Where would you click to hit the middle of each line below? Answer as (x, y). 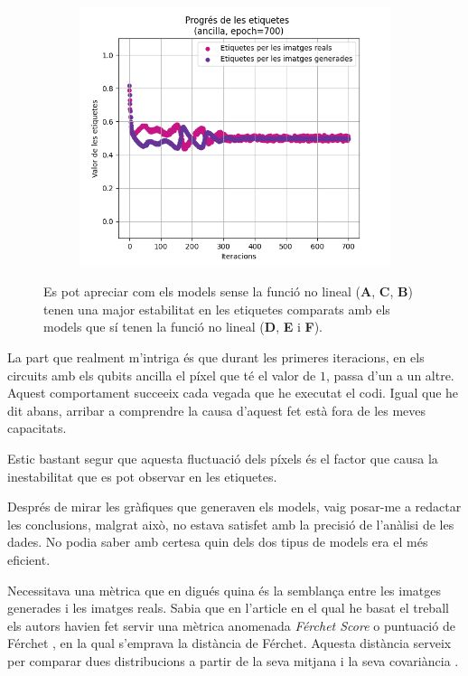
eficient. (29, 559)
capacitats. (37, 428)
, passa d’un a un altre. (390, 375)
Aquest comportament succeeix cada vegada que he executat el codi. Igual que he (233, 393)
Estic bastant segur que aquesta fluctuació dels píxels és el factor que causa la (223, 458)
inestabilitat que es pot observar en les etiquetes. (142, 476)
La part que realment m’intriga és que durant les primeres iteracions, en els (216, 357)
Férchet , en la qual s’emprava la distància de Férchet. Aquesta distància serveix (229, 643)
